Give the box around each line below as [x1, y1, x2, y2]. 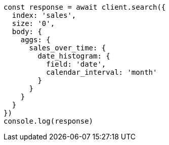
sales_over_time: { [29, 44, 106, 52]
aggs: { [20, 36, 51, 44]
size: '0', [12, 19, 55, 27]
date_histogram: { [37, 52, 110, 60]
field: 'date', [46, 60, 106, 68]
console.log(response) [4, 117, 94, 125]
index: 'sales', [12, 11, 76, 19]
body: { [12, 27, 42, 36]
